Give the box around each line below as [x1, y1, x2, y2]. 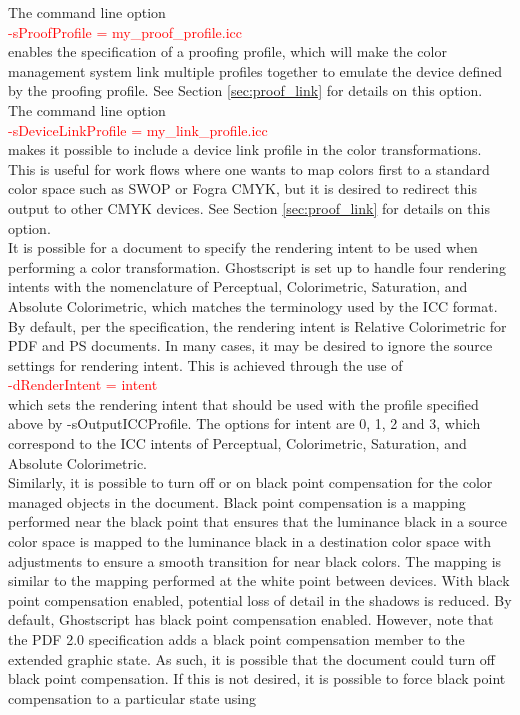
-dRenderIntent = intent [8, 374, 158, 395]
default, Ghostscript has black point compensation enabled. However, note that [8, 609, 494, 630]
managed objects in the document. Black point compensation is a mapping [8, 491, 466, 512]
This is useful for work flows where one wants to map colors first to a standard [8, 158, 490, 179]
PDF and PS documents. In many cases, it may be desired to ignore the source [8, 335, 493, 356]
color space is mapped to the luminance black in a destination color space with [8, 531, 491, 552]
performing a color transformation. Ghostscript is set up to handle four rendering [8, 256, 506, 277]
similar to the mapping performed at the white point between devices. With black [8, 570, 510, 591]
